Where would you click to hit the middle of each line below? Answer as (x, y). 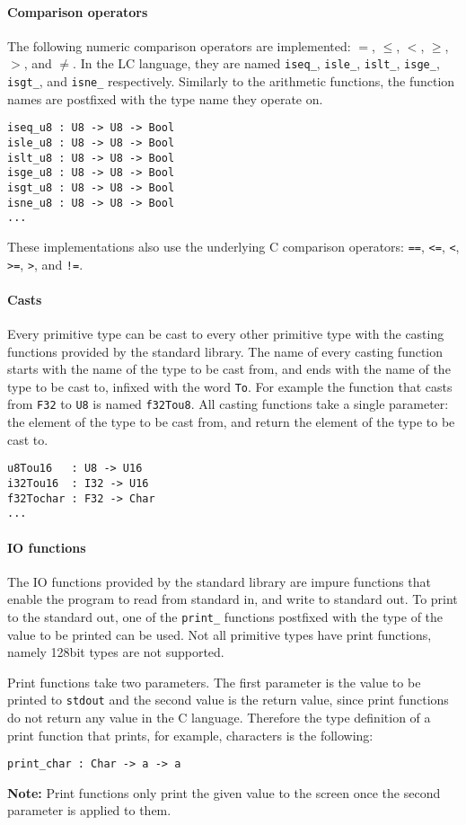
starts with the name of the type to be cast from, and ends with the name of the (229, 369)
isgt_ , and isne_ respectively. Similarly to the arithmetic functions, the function (231, 81)
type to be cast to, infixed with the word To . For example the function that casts (230, 386)
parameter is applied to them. (89, 810)
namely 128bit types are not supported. (116, 652)
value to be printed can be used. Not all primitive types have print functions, (220, 634)
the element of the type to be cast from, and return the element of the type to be (231, 422)
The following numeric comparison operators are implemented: (179, 45)
